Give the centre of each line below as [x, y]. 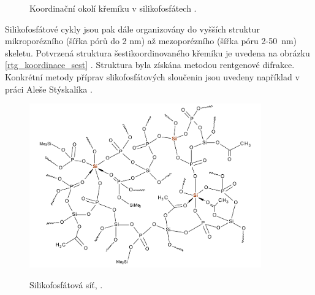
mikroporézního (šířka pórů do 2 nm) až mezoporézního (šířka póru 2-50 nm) [151, 41]
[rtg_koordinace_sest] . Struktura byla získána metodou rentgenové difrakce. [150, 65]
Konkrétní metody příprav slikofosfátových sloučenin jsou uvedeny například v [152, 76]
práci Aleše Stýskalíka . [49, 89]
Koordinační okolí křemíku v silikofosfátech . [113, 8]
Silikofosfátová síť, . [66, 284]
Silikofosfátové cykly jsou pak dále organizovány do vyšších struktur [132, 29]
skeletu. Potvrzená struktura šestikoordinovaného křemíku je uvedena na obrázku [157, 52]
